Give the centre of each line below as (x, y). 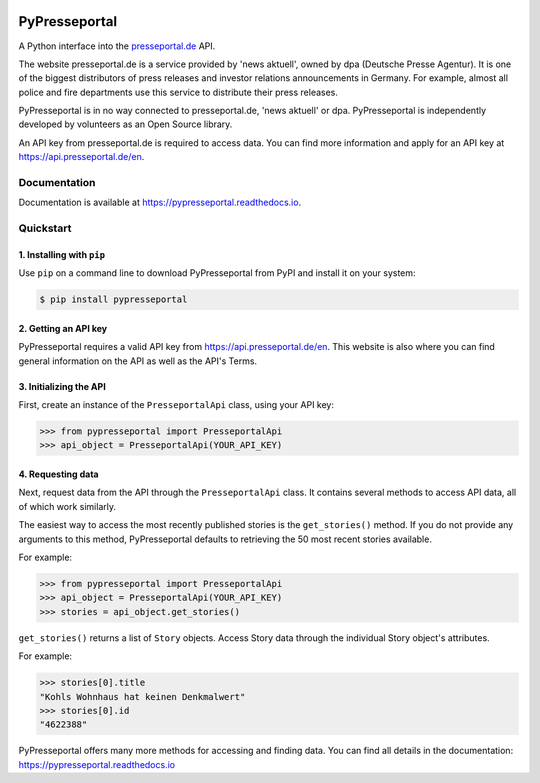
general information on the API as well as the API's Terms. (138, 361)
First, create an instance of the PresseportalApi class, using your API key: (176, 405)
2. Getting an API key (63, 328)
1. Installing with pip (61, 254)
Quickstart (45, 228)
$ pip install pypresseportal (113, 299)
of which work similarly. (67, 506)
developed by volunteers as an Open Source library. (125, 124)
